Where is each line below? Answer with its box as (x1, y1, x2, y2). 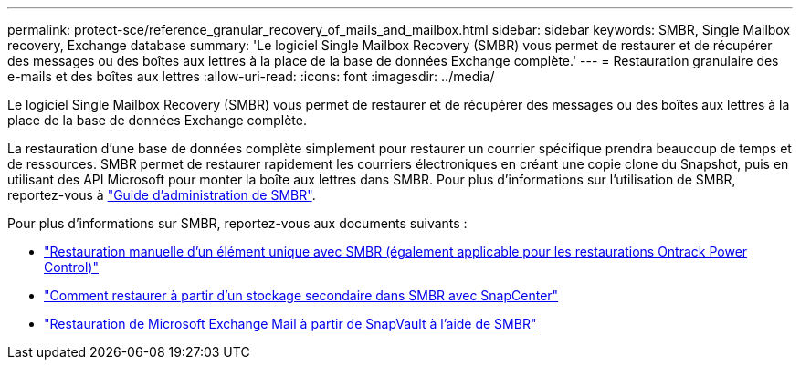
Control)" (44, 259, 99, 275)
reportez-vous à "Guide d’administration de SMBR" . (7, 187, 316, 203)
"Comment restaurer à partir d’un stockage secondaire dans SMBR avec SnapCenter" (44, 288, 559, 303)
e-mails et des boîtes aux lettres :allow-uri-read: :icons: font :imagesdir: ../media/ (7, 68, 495, 84)
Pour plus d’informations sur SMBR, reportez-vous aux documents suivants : (7, 215, 468, 231)
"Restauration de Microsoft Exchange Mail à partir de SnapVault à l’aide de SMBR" (44, 316, 537, 331)
